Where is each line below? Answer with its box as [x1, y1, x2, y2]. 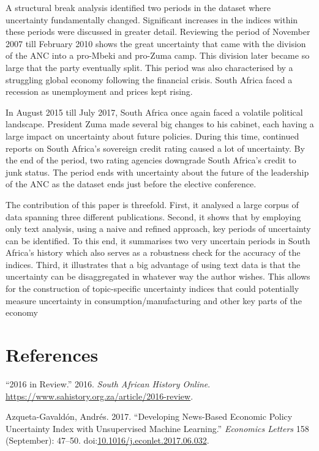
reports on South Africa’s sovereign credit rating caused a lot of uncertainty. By [6, 141, 305, 154]
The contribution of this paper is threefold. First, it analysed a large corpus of [6, 198, 299, 211]
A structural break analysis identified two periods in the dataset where [6, 1, 271, 13]
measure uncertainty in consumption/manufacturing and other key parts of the [6, 294, 302, 307]
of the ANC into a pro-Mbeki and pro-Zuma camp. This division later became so [6, 49, 310, 62]
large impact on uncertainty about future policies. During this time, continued [6, 129, 299, 142]
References [6, 342, 99, 367]
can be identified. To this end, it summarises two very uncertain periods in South [6, 234, 310, 247]
